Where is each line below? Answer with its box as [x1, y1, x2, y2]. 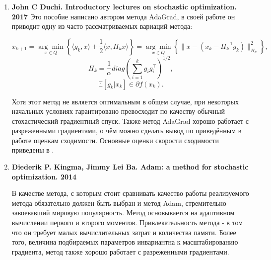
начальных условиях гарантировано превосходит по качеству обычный [11, 106, 225, 116]
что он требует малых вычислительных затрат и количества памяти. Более [11, 227, 236, 237]
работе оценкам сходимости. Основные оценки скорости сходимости [11, 135, 219, 145]
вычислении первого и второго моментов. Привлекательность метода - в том [11, 217, 243, 228]
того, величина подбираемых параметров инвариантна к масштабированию [11, 237, 238, 247]
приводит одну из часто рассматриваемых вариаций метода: [11, 21, 193, 31]
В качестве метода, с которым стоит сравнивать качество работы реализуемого [11, 188, 249, 198]
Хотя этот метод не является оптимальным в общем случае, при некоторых [11, 96, 239, 106]
